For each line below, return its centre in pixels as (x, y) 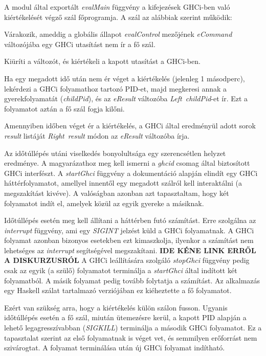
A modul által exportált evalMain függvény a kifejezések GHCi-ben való (117, 7)
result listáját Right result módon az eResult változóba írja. (97, 135)
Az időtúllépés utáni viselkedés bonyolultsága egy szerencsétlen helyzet (115, 153)
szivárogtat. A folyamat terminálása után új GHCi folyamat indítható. (115, 348)
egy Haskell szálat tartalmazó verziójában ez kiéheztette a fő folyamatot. (118, 290)
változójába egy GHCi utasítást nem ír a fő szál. (80, 44)
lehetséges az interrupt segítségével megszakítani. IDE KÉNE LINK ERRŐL (130, 250)
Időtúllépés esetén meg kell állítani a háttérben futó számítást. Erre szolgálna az (130, 220)
